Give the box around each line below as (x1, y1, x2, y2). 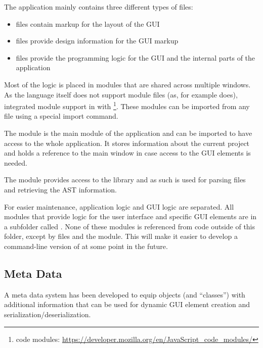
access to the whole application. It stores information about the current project (4, 137, 250, 148)
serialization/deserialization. (4, 309, 91, 319)
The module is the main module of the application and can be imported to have (4, 128, 252, 138)
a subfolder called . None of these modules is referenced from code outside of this (4, 221, 255, 231)
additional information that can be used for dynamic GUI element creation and (4, 299, 250, 310)
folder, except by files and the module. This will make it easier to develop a (4, 231, 238, 241)
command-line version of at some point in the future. (4, 240, 168, 251)
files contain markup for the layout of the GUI (16, 18, 160, 29)
